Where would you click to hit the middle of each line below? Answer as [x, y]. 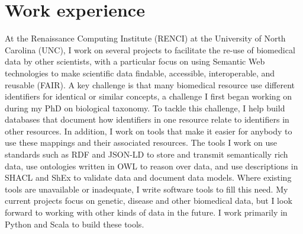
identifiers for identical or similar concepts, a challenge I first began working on [149, 96]
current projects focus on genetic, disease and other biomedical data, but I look [149, 201]
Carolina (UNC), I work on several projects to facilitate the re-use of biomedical [150, 49]
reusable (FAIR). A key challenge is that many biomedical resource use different [150, 84]
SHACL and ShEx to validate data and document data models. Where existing [148, 177]
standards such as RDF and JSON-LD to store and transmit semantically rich [146, 154]
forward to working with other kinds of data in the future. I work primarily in [146, 212]
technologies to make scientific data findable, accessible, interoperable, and [140, 73]
